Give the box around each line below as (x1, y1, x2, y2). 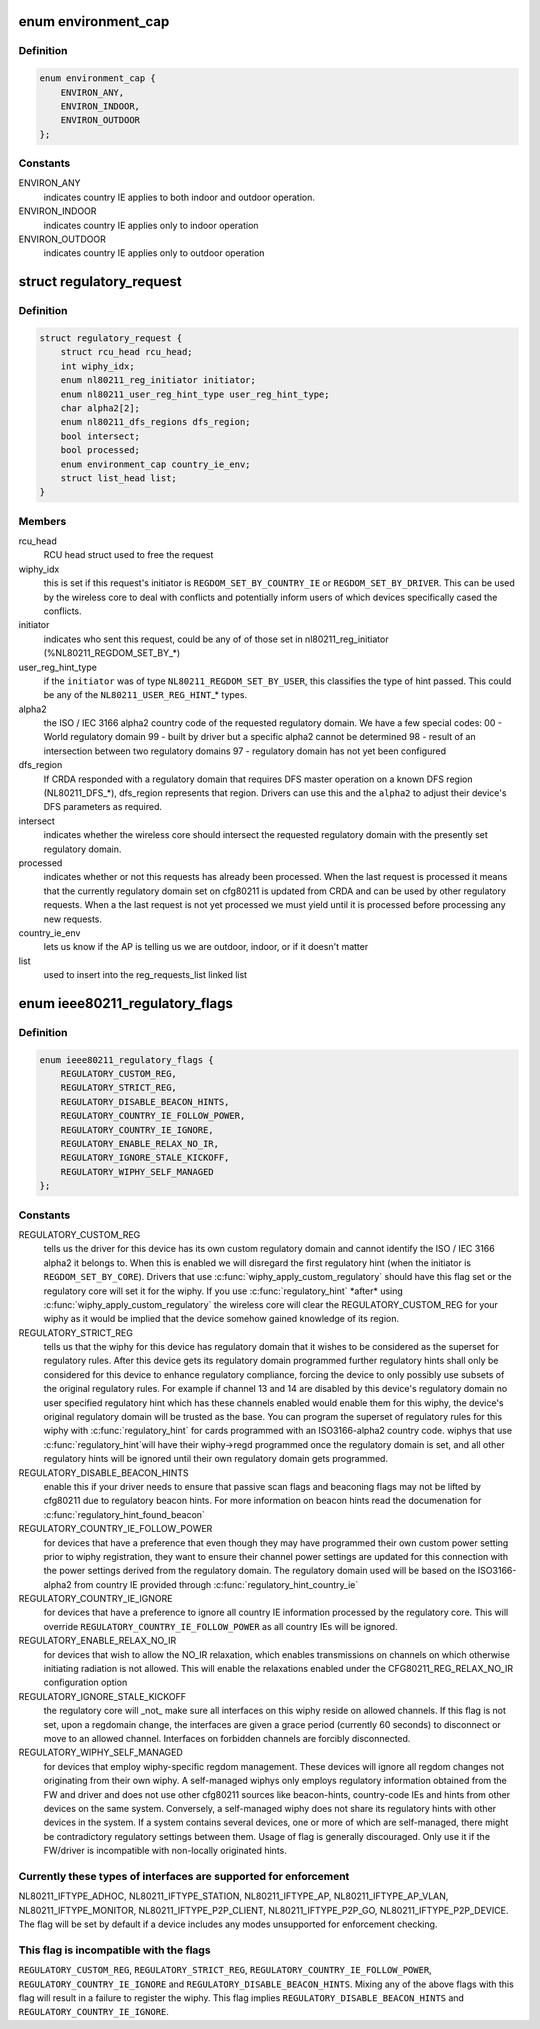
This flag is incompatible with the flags (18, 1943, 211, 1957)
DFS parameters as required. (43, 801, 163, 813)
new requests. (43, 913, 103, 925)
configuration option (43, 1676, 128, 1689)
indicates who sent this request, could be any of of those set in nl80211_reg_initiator (43, 633, 389, 645)
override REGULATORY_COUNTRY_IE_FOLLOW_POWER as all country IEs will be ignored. (43, 1620, 399, 1632)
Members (18, 514, 67, 528)
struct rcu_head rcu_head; (60, 346, 194, 358)
